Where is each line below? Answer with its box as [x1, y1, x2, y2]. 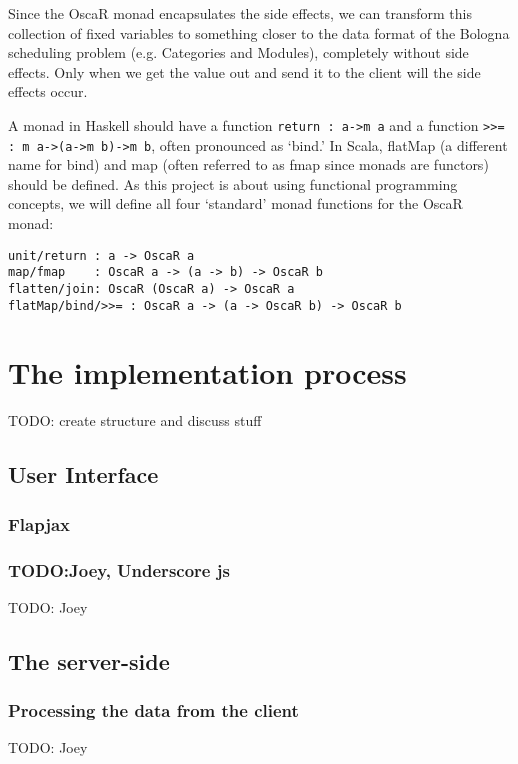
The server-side [8, 645, 170, 676]
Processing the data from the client [8, 698, 299, 723]
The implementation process [8, 352, 407, 393]
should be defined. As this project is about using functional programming [8, 173, 458, 194]
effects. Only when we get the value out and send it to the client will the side [8, 61, 481, 82]
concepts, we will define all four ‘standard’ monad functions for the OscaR [8, 193, 463, 214]
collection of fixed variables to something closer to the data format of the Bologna [8, 22, 510, 43]
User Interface [8, 459, 159, 490]
